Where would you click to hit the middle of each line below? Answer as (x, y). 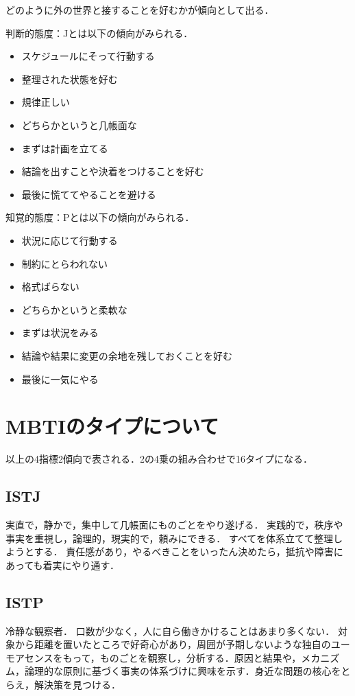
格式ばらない (50, 287)
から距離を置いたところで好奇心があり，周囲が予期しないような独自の (173, 644)
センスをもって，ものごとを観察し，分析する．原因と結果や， (163, 657)
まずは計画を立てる (65, 148)
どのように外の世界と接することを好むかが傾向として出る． (140, 10)
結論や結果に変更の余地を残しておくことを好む (127, 355)
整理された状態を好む (70, 79)
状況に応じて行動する (70, 240)
